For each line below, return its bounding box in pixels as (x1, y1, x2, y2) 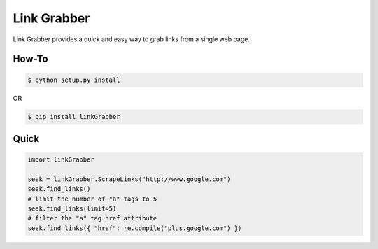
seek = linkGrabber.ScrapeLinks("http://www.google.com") (27, 175, 231, 183)
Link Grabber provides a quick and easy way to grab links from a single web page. (13, 35, 250, 43)
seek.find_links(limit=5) (27, 205, 117, 213)
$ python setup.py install (27, 76, 120, 84)
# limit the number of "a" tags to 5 (27, 194, 157, 203)
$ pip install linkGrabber (27, 113, 120, 120)
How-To (13, 53, 48, 65)
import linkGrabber (27, 156, 94, 164)
